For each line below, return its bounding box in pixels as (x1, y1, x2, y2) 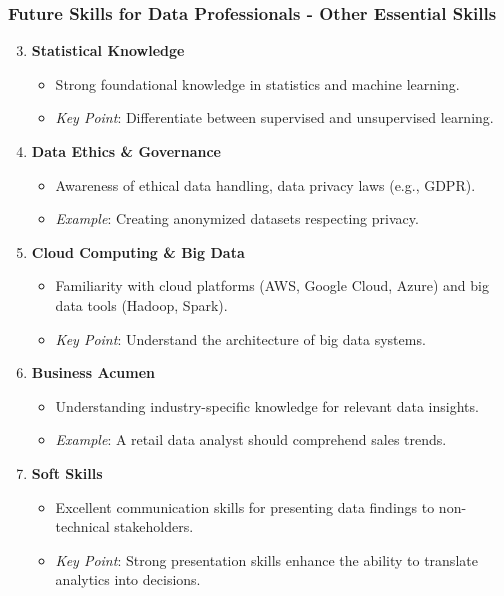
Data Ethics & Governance (31, 141, 221, 161)
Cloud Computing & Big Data (31, 241, 245, 262)
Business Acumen (31, 362, 155, 383)
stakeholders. (114, 516, 194, 537)
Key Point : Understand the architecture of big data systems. (55, 328, 426, 349)
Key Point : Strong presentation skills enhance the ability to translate (55, 549, 478, 570)
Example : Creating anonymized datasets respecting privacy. (55, 208, 419, 229)
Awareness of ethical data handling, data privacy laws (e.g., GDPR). (55, 174, 476, 195)
